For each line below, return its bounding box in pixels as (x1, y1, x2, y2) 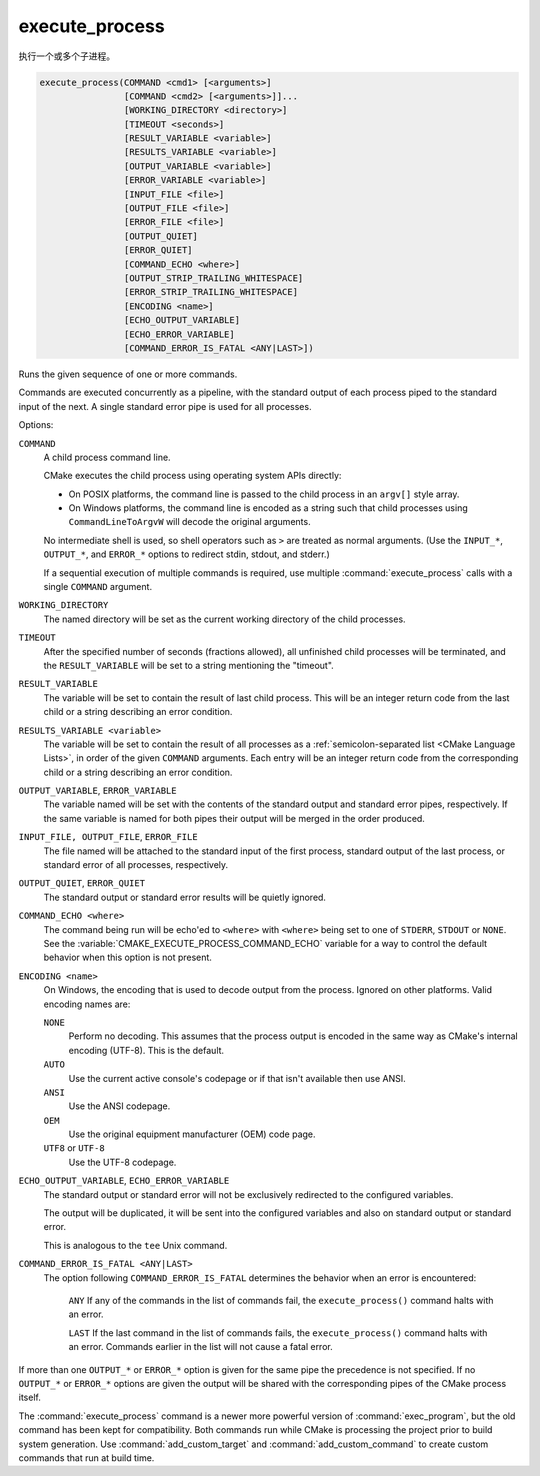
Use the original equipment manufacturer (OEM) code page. (68, 1128, 316, 1140)
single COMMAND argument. (43, 581, 153, 593)
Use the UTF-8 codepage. (68, 1156, 177, 1168)
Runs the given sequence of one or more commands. (18, 368, 238, 380)
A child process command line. (43, 451, 171, 463)
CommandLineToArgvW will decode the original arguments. (68, 516, 311, 528)
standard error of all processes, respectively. (43, 859, 229, 871)
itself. (18, 1391, 42, 1404)
